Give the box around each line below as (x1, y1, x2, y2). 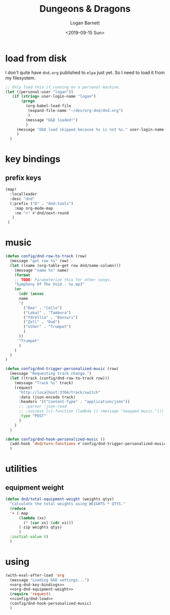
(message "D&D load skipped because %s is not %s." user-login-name (16, 127, 164, 132)
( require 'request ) (10, 592, 51, 597)
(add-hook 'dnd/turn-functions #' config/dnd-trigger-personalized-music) (10, 441, 168, 446)
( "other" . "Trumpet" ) (23, 324, 71, 330)
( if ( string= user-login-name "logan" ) (12, 94, 96, 99)
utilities (5, 463, 37, 475)
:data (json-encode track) (18, 394, 76, 400)
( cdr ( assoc (18, 292, 44, 297)
